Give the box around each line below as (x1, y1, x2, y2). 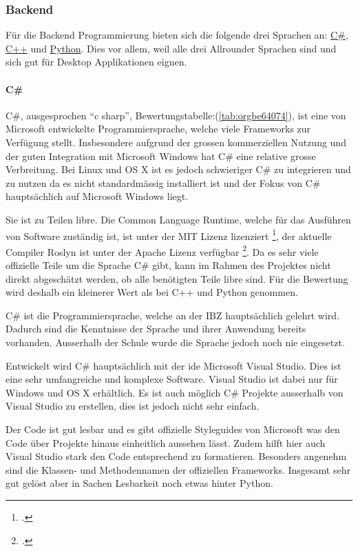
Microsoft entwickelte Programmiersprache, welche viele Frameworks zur (6, 121, 311, 136)
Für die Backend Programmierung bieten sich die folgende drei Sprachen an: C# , (6, 28, 348, 42)
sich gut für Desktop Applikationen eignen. (6, 54, 187, 69)
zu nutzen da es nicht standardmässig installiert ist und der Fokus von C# (6, 175, 321, 190)
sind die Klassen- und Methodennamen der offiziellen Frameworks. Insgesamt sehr (6, 462, 350, 477)
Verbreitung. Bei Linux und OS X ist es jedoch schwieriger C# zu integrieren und (6, 162, 351, 177)
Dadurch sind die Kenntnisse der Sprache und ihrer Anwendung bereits (6, 321, 306, 336)
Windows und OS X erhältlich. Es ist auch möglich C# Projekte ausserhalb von (6, 385, 344, 399)
